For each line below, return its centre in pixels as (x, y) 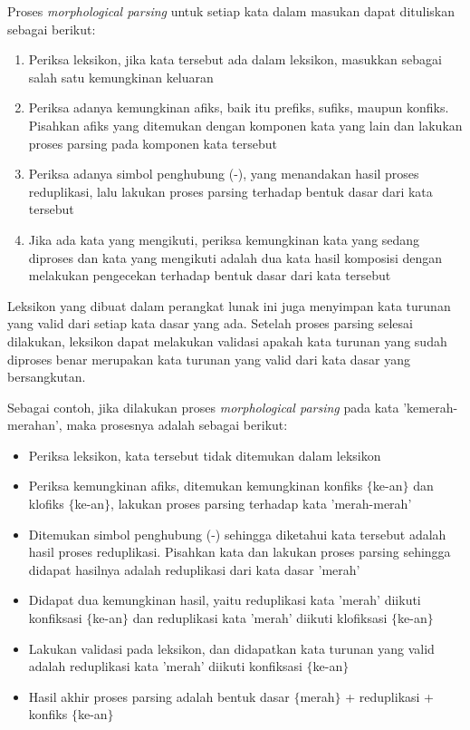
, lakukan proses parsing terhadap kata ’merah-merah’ (261, 504)
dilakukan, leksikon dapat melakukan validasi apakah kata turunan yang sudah (227, 341)
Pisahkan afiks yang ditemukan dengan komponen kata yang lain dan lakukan (245, 125)
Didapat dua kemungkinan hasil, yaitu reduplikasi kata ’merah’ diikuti (225, 600)
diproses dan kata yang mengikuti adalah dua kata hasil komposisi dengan (235, 257)
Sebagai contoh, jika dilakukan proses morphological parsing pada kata (203, 407)
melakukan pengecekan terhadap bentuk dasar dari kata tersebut (210, 275)
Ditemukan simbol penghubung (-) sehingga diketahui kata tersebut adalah (237, 534)
